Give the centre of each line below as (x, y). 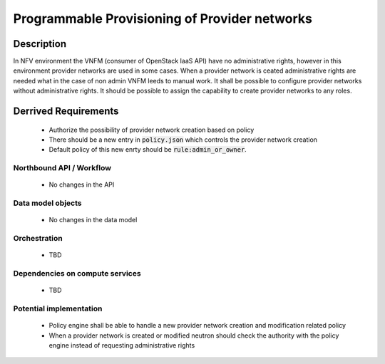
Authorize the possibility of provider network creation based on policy (152, 130)
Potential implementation (58, 308)
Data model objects (47, 203)
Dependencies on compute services (77, 274)
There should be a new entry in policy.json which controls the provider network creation (183, 140)
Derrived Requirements (66, 111)
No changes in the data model (93, 220)
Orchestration (38, 239)
